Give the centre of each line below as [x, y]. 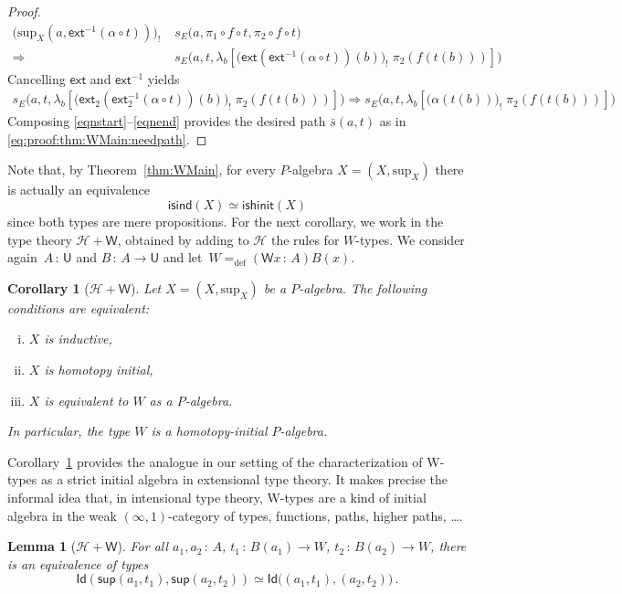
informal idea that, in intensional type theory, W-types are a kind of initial [217, 497]
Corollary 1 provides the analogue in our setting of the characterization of [215, 461]
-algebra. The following [363, 287]
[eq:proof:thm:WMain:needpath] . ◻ [107, 138]
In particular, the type [69, 431]
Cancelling [37, 78]
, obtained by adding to [183, 239]
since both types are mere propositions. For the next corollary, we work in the [226, 222]
